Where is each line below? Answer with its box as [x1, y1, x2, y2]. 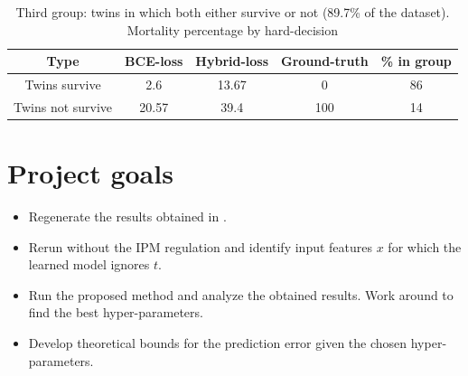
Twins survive [24, 75, 101, 94]
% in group [380, 52, 452, 70]
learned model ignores [28, 255, 150, 274]
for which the [388, 237, 462, 256]
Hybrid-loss [195, 52, 269, 70]
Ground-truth [281, 52, 369, 70]
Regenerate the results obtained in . [28, 207, 227, 226]
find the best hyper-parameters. [28, 303, 203, 322]
